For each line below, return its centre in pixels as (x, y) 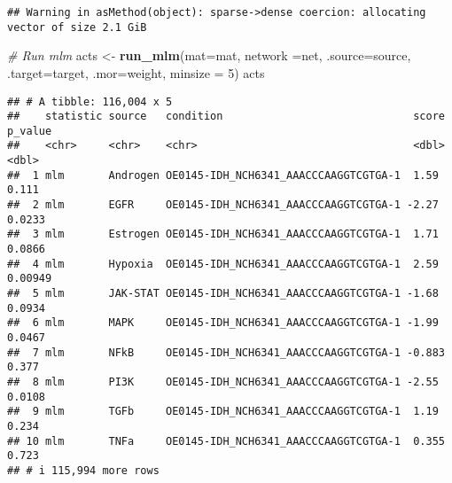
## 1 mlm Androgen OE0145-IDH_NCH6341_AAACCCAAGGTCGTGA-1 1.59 (223, 175)
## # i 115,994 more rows (83, 470)
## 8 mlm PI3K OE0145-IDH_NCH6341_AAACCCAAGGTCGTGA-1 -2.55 (223, 382)
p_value (30, 131)
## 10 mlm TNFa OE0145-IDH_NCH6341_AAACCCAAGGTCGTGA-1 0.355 (226, 441)
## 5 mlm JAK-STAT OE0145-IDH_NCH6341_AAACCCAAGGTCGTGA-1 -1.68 (223, 294)
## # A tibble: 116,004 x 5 (90, 101)
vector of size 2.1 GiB (77, 27)
